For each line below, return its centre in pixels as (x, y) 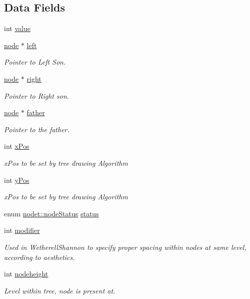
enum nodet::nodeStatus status (51, 213)
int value (17, 28)
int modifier (22, 230)
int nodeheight (26, 274)
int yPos (17, 180)
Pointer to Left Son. (35, 62)
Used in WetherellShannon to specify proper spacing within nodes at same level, (125, 247)
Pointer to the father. (37, 129)
